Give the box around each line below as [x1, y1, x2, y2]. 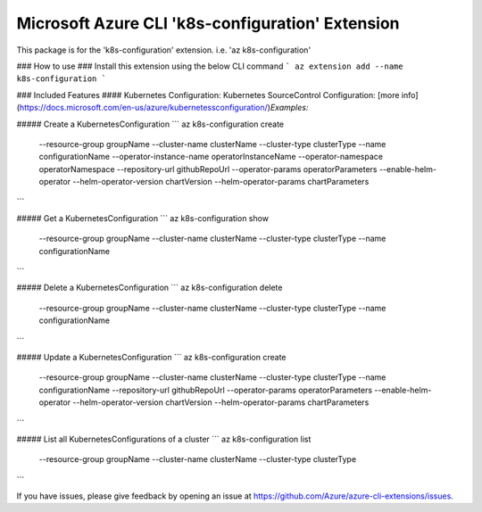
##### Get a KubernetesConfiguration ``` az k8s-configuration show [16, 212, 270, 223]
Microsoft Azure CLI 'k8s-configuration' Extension [16, 13, 401, 33]
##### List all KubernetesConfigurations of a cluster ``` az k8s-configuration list [16, 434, 312, 444]
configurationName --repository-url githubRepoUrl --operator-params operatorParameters [38, 384, 373, 395]
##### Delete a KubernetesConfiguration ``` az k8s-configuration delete [16, 282, 283, 293]
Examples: [270, 103, 309, 113]
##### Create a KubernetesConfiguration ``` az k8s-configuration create [16, 119, 285, 129]
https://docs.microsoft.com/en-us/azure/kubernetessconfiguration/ [19, 103, 268, 113]
